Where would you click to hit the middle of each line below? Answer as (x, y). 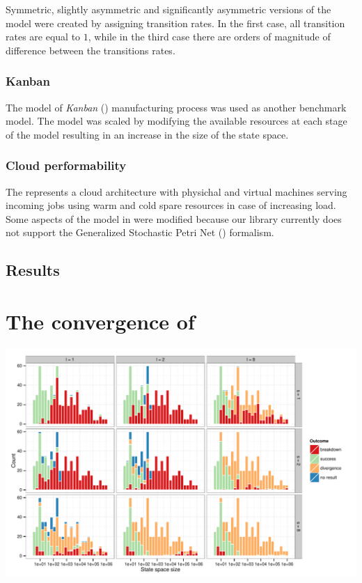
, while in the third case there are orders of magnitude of (209, 37)
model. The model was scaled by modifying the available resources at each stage (176, 121)
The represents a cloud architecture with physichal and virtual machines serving (176, 191)
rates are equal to (43, 37)
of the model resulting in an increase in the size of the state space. (147, 134)
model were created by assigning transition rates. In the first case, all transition (175, 23)
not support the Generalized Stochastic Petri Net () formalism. (140, 232)
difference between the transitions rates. (90, 50)
